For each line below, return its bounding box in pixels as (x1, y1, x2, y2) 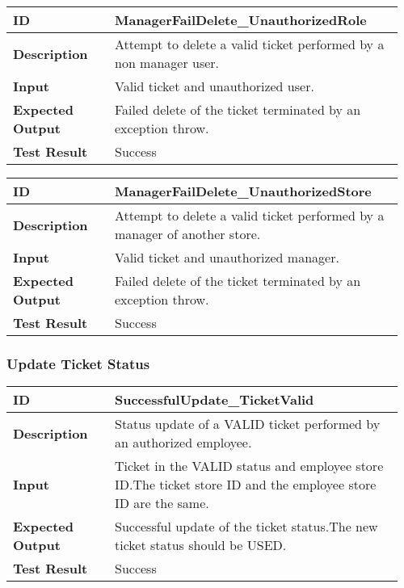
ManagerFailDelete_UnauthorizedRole (114, 10, 367, 29)
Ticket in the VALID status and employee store (114, 456, 384, 476)
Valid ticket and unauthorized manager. (114, 248, 339, 267)
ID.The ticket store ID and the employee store (114, 475, 377, 494)
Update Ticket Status (6, 353, 150, 373)
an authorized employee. (114, 433, 252, 452)
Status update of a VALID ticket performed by (114, 414, 381, 434)
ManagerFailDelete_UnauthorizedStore (114, 182, 372, 200)
